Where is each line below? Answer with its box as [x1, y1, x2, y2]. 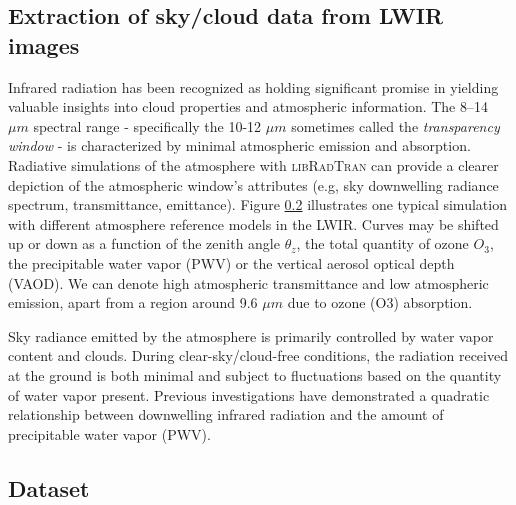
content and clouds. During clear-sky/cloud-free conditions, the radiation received [8, 345, 508, 366]
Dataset [8, 472, 90, 503]
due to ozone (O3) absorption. [287, 292, 473, 313]
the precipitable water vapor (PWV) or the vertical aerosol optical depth [8, 252, 455, 273]
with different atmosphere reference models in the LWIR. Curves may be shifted [8, 213, 499, 234]
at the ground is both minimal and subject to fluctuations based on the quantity [8, 364, 502, 385]
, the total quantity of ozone [296, 233, 469, 254]
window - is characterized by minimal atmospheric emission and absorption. [8, 135, 471, 156]
